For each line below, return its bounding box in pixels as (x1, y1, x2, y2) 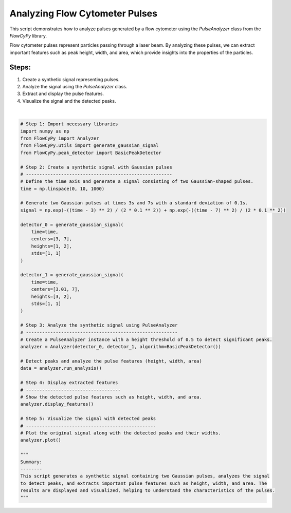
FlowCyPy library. (9, 32, 47, 39)
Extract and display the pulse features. (22, 90, 104, 97)
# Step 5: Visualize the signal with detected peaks (20, 416, 156, 422)
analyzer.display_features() (20, 401, 94, 407)
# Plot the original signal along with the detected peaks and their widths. (20, 430, 221, 436)
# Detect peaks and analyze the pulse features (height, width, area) (20, 358, 203, 364)
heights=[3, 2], (31, 293, 72, 299)
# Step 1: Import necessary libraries (20, 121, 118, 127)
